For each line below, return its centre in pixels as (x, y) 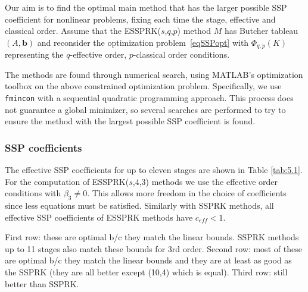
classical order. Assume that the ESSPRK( (83, 31)
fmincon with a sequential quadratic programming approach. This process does (149, 98)
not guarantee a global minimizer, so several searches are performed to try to (145, 109)
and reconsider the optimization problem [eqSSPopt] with (143, 42)
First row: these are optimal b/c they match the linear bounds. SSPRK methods (152, 237)
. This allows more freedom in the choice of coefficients (187, 193)
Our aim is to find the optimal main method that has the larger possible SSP (146, 7)
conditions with (33, 193)
